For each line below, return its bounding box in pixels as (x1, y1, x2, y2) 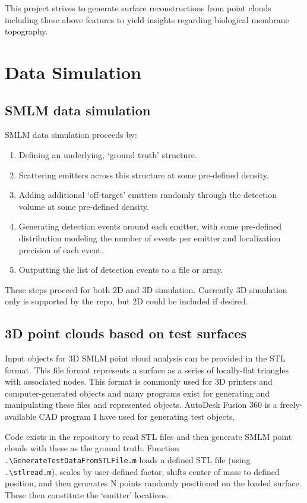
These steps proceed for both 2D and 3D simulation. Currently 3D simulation (5, 283, 287, 295)
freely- (280, 398, 303, 411)
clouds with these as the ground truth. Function (5, 442, 179, 454)
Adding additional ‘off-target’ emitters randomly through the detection (18, 188, 277, 201)
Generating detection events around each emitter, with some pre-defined (18, 220, 281, 232)
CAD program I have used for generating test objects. (39, 410, 235, 423)
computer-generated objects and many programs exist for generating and (5, 386, 270, 399)
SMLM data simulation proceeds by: (5, 128, 137, 141)
